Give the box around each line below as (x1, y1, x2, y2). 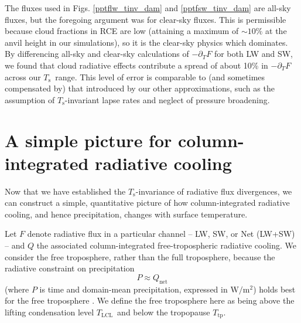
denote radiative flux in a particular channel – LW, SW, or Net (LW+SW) (27, 227, 295, 240)
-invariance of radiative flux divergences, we (135, 185, 292, 197)
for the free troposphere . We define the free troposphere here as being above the (5, 294, 295, 307)
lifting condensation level (5, 305, 94, 318)
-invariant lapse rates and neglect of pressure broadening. (64, 93, 270, 106)
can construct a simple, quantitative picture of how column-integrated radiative (5, 196, 290, 209)
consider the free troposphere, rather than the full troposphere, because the (5, 250, 275, 263)
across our (5, 70, 41, 83)
